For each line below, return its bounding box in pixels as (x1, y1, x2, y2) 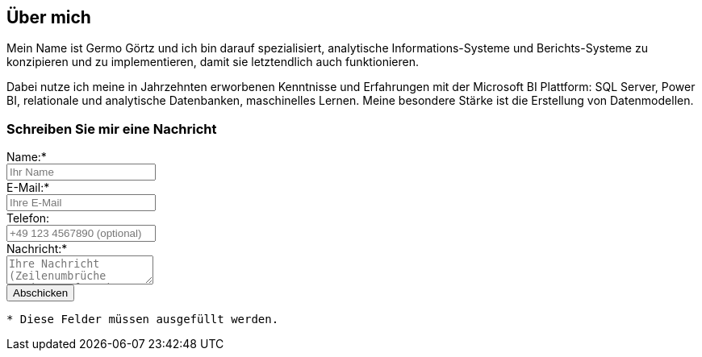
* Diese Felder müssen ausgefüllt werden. (6, 313, 279, 326)
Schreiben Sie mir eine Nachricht (6, 120, 217, 137)
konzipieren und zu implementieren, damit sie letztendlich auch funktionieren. (6, 55, 420, 69)
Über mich (6, 7, 91, 27)
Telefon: (6, 211, 50, 226)
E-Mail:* (6, 181, 50, 195)
